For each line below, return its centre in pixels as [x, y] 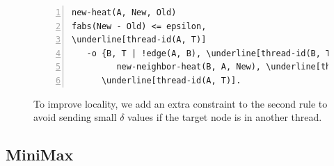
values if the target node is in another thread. [225, 117]
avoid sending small [75, 117]
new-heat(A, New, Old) [124, 13]
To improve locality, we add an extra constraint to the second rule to [181, 103]
